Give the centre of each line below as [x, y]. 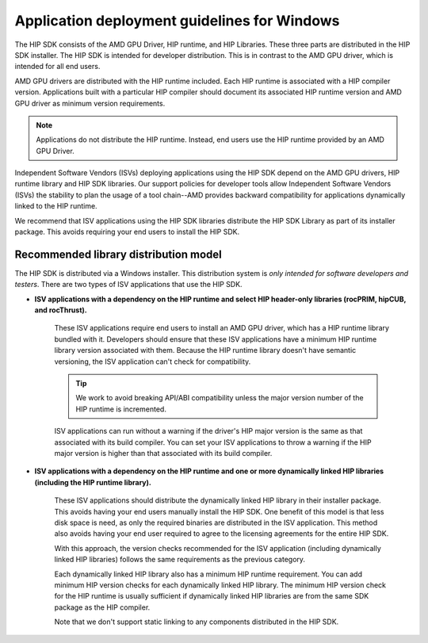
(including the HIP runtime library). [93, 482]
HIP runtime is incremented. [121, 409]
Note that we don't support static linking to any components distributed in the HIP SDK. [197, 622]
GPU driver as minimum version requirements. [90, 103]
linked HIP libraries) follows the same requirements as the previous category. [180, 560]
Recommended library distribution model [118, 254]
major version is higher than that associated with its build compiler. [163, 453]
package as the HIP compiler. [102, 607]
